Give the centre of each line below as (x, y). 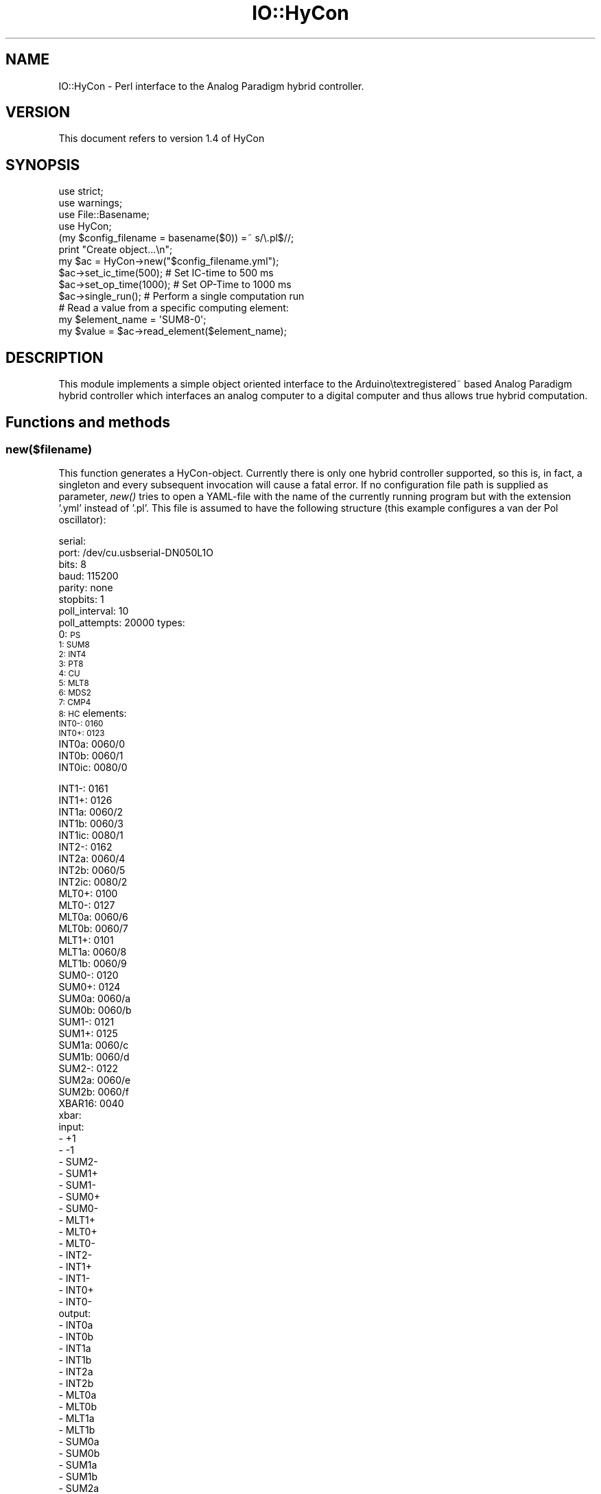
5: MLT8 (74, 684)
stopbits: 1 (81, 600)
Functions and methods (88, 422)
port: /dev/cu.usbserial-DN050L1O (136, 553)
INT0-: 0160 (81, 724)
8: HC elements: (93, 713)
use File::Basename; (104, 215)
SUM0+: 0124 (90, 987)
